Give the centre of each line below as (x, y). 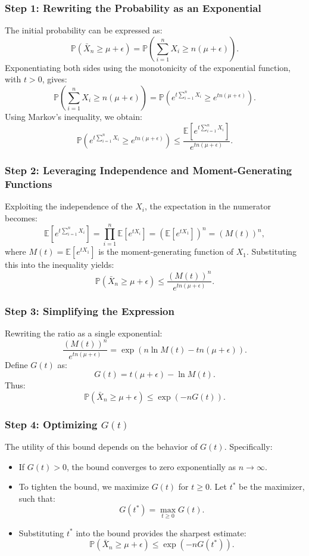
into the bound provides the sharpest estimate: (161, 532)
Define (16, 364)
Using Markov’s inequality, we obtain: (74, 116)
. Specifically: (248, 447)
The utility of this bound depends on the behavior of (101, 447)
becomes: (21, 217)
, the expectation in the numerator (207, 206)
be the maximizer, (272, 486)
